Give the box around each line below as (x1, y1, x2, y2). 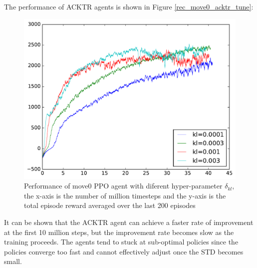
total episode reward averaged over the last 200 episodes (24, 200, 196, 210)
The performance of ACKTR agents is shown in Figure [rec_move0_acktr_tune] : (4, 1, 254, 11)
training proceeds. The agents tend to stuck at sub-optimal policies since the (4, 236, 239, 247)
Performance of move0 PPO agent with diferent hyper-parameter (24, 180, 223, 191)
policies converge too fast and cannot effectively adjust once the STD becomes (4, 246, 244, 256)
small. (4, 256, 22, 266)
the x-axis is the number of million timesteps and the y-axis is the (24, 190, 226, 200)
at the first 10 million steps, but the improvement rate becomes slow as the (4, 226, 234, 237)
